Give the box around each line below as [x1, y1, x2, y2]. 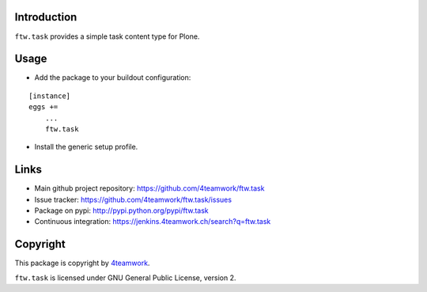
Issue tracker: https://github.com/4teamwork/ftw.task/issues [34, 195, 232, 204]
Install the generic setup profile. [34, 142, 138, 152]
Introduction [14, 10, 77, 24]
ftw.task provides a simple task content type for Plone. [14, 32, 200, 41]
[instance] [28, 91, 71, 100]
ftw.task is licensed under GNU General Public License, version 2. [14, 273, 236, 283]
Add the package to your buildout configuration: [34, 73, 191, 82]
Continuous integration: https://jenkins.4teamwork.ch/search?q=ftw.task [34, 217, 271, 226]
